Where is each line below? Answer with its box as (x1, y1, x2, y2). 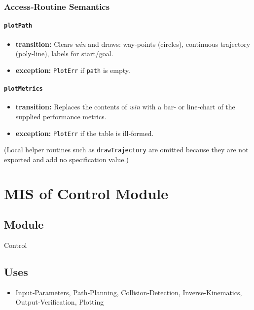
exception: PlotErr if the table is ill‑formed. (15, 128, 154, 138)
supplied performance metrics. (15, 111, 107, 121)
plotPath (4, 22, 33, 30)
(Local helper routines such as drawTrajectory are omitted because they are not (4, 144, 249, 155)
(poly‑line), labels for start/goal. (15, 48, 113, 59)
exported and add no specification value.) (4, 154, 129, 164)
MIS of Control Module (4, 183, 169, 203)
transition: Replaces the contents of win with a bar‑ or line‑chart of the (15, 102, 235, 112)
